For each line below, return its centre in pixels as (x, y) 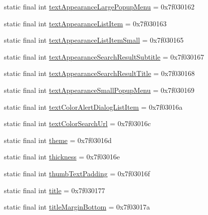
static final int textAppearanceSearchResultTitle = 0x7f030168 (100, 73)
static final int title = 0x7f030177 (55, 190)
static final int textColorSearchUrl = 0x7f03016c (77, 123)
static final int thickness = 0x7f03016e (62, 157)
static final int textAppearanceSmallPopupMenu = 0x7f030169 (99, 90)
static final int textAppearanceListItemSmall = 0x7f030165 (94, 40)
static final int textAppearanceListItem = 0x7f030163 (85, 23)
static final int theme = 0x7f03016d (58, 140)
